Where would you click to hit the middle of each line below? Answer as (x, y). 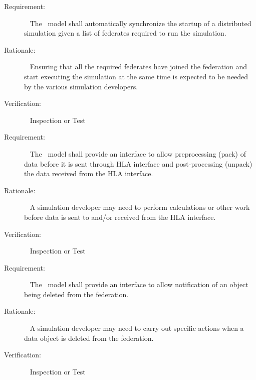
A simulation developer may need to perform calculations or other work (140, 207)
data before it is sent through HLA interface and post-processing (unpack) (138, 163)
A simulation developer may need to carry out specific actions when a (137, 328)
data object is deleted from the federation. (89, 338)
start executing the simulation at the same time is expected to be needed (136, 76)
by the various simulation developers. (81, 86)
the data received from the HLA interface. (89, 173)
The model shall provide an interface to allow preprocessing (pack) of (138, 153)
